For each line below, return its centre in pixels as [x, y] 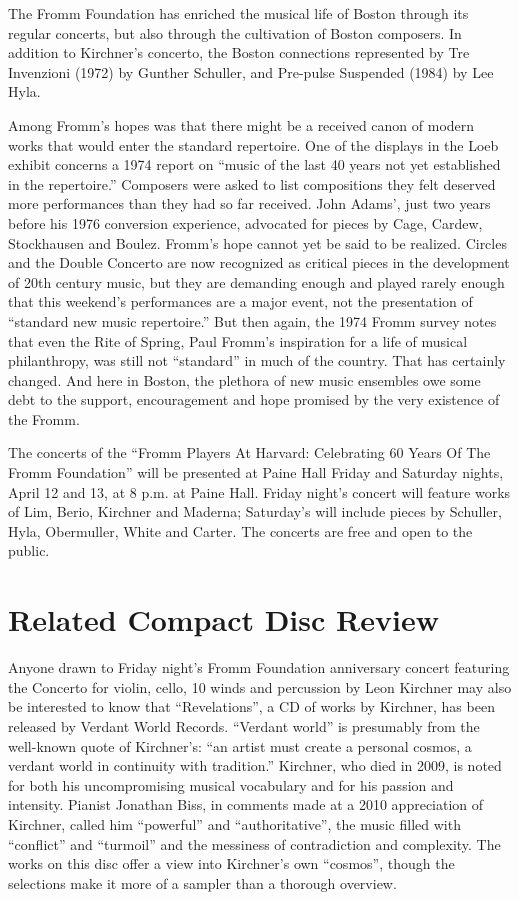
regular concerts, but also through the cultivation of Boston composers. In [235, 32]
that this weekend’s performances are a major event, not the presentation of [240, 301]
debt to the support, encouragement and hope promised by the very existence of [254, 399]
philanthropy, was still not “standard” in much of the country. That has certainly [257, 360]
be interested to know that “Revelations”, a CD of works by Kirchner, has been [251, 706]
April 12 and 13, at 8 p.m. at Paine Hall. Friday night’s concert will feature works [259, 491]
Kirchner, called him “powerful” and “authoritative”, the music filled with [234, 823]
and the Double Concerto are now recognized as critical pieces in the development [259, 262]
